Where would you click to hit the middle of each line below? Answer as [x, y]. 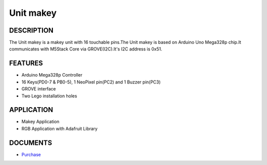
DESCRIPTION [31, 30]
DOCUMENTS [31, 143]
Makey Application [40, 122]
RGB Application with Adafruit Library [60, 128]
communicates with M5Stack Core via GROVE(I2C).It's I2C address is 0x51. [86, 49]
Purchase [31, 154]
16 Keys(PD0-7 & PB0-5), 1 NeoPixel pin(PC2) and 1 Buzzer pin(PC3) [91, 82]
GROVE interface [39, 89]
